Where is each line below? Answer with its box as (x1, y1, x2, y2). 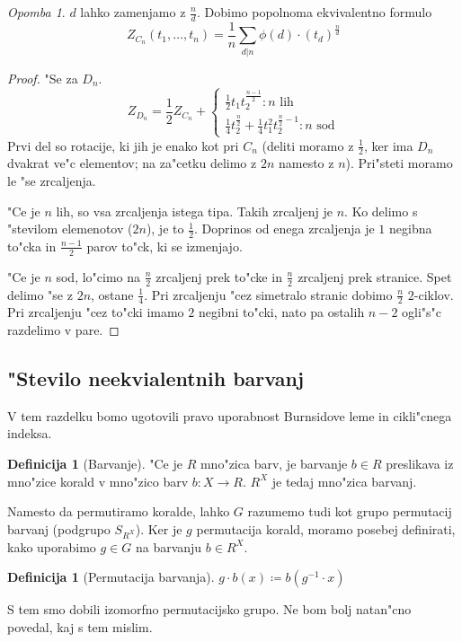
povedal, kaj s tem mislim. (7, 617, 153, 636)
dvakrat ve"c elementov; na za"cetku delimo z (7, 154, 257, 172)
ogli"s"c (402, 303, 442, 321)
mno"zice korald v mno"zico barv (7, 471, 189, 490)
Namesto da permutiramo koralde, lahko (7, 502, 230, 521)
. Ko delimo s (344, 201, 418, 220)
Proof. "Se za (7, 68, 78, 87)
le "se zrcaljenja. (7, 171, 96, 189)
